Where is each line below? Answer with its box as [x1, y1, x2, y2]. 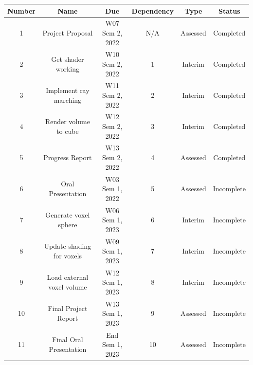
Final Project [48, 303, 88, 313]
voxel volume [48, 281, 87, 292]
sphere [58, 219, 77, 229]
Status [218, 5, 240, 16]
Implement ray [46, 85, 90, 95]
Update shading [44, 241, 91, 251]
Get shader [51, 54, 84, 64]
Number [7, 5, 36, 16]
